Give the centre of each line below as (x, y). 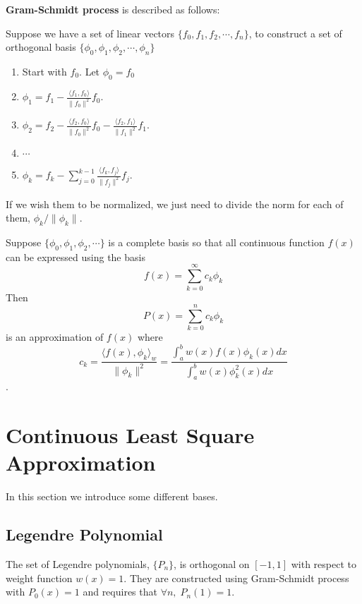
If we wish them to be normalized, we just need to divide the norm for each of (175, 204)
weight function (39, 578)
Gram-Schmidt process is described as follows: (113, 9)
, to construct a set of (295, 33)
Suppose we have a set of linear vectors (90, 33)
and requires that (120, 592)
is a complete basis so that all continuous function (216, 242)
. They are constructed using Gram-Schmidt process (236, 578)
